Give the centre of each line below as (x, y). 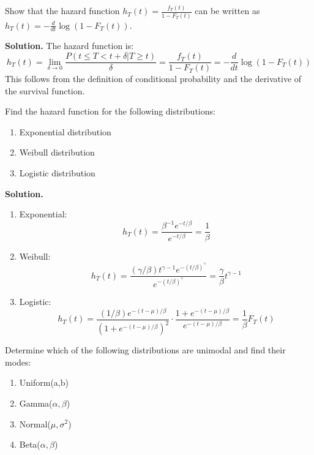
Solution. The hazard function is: (69, 46)
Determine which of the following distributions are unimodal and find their (145, 350)
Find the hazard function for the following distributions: (110, 111)
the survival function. (45, 90)
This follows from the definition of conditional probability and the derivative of (153, 79)
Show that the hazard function (62, 11)
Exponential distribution (65, 131)
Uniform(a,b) (44, 382)
